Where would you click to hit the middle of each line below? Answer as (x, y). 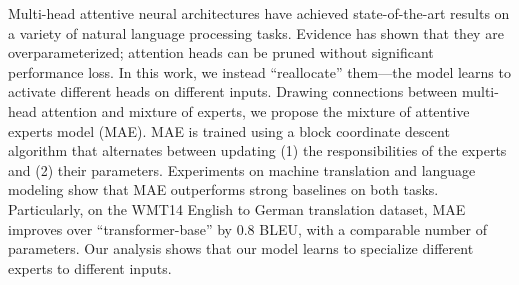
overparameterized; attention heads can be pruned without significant (221, 52)
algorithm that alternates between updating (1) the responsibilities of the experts (257, 150)
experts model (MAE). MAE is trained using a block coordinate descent (229, 130)
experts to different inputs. (90, 267)
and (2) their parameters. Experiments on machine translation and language (242, 169)
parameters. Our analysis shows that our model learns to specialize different (241, 248)
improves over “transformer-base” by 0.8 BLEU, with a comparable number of (248, 228)
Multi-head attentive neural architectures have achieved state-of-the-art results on (259, 13)
